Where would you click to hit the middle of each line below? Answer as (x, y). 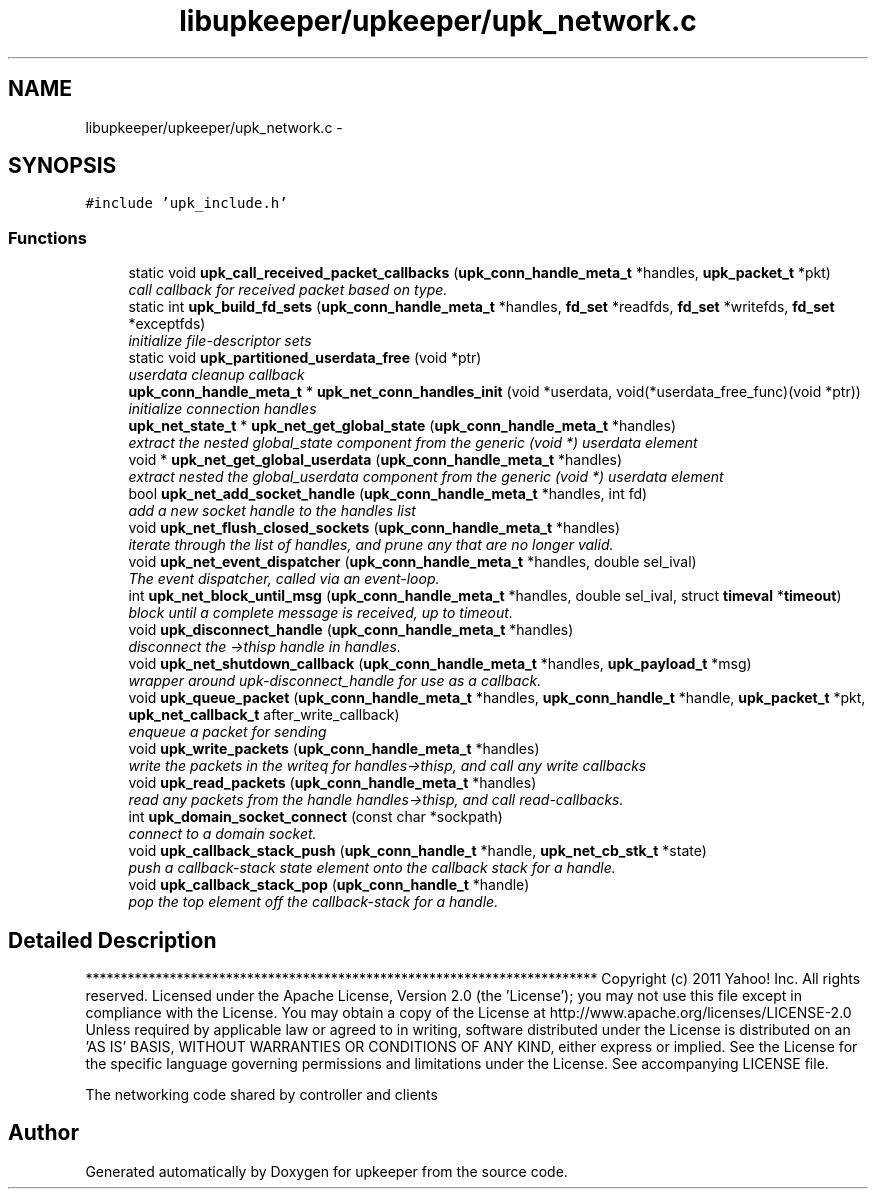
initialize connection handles (222, 409)
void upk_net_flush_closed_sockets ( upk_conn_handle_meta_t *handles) (374, 528)
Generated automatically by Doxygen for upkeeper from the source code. (326, 1171)
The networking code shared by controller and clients (261, 1095)
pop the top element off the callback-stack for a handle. (313, 902)
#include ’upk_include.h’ (186, 203)
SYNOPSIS (62, 166)
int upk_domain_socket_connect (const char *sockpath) (315, 817)
